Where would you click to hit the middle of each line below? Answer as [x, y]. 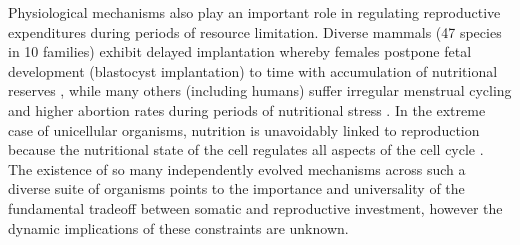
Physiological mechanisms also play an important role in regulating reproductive [254, 12]
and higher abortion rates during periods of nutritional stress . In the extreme [247, 109]
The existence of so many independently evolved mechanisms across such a [237, 168]
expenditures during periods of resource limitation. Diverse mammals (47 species [255, 31]
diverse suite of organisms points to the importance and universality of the [236, 188]
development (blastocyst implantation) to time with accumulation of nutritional [253, 70]
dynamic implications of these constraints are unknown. [178, 227]
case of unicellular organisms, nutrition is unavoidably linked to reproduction [244, 129]
